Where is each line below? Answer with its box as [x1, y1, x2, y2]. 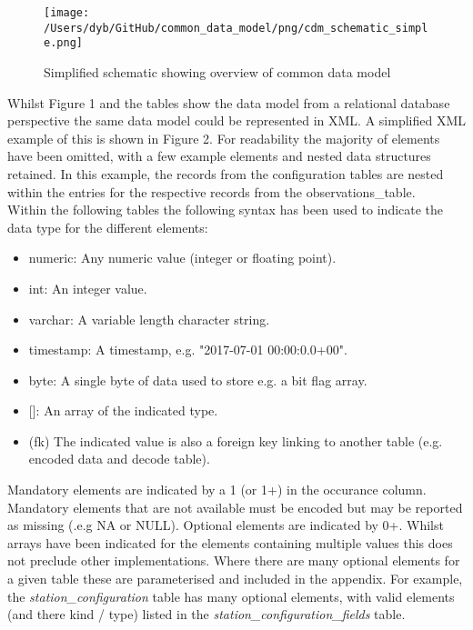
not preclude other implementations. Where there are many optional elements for [7, 551, 460, 570]
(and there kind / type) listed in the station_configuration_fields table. [7, 605, 406, 624]
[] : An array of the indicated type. [28, 401, 218, 420]
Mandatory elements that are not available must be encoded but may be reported [7, 497, 463, 516]
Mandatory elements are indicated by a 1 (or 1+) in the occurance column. [7, 480, 427, 499]
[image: [44, 6, 90, 19]
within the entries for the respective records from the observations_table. [7, 182, 416, 201]
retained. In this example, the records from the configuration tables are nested [7, 164, 444, 183]
